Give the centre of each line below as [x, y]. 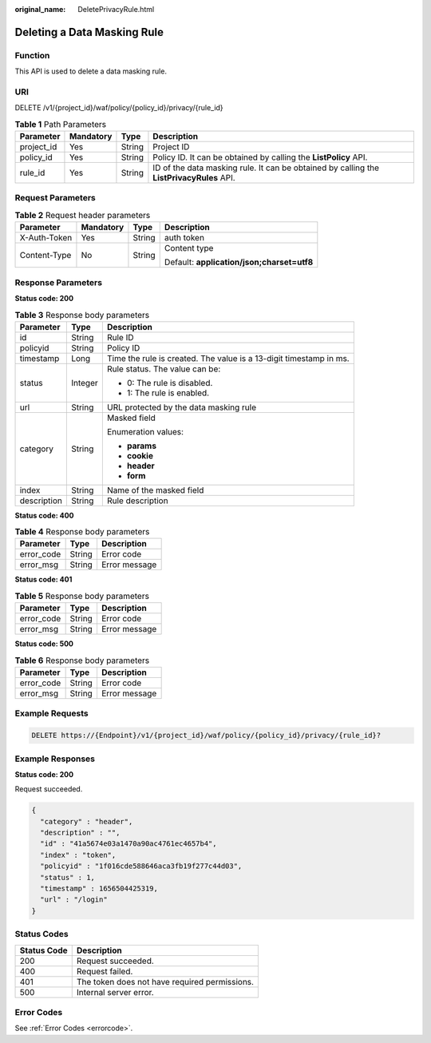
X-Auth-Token [46, 238]
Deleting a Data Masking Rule [89, 32]
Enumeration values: [145, 431]
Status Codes [42, 934]
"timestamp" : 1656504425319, [99, 888]
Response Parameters [59, 282]
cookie [140, 455]
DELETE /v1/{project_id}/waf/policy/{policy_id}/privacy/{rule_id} [119, 108]
